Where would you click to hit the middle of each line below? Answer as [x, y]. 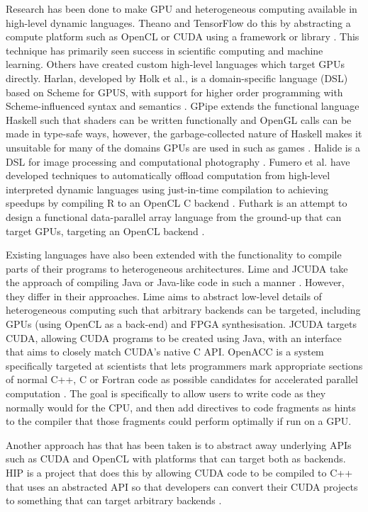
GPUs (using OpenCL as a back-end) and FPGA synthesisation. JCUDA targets [182, 324]
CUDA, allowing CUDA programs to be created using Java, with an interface [174, 337]
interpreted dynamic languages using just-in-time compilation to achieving [167, 189]
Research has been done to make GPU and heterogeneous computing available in [182, 8]
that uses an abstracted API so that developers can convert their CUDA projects [182, 486]
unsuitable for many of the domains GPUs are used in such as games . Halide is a [183, 147]
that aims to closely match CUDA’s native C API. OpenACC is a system [165, 352]
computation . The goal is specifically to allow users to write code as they [166, 393]
